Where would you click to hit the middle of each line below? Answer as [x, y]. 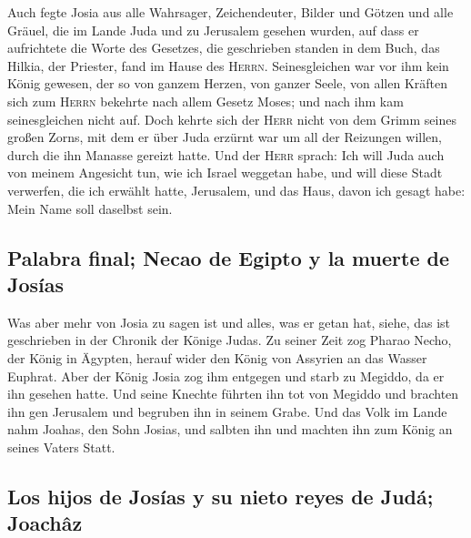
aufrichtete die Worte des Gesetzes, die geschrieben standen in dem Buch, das [224, 48]
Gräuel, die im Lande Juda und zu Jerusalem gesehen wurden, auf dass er [213, 30]
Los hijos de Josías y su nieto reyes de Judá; [220, 496]
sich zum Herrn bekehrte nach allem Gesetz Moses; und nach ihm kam [205, 101]
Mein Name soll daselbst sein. [90, 208]
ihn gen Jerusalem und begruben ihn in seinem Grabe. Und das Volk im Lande [227, 411]
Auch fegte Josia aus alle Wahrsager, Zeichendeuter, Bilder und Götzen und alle [230, 12]
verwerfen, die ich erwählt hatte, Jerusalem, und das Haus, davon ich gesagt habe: [236, 190]
